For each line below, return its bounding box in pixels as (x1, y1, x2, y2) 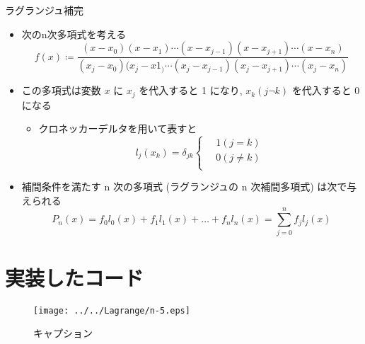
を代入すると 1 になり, (139, 83, 243, 98)
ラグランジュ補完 (5, 3, 84, 17)
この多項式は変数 (21, 83, 101, 98)
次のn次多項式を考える (21, 26, 127, 41)
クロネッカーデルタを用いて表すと (38, 121, 197, 136)
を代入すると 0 (291, 83, 360, 98)
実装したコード (5, 263, 144, 292)
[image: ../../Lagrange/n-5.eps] (33, 305, 190, 316)
